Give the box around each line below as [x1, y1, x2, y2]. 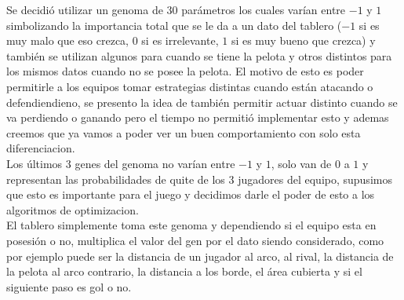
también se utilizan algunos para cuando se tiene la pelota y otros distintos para [6, 47, 392, 64]
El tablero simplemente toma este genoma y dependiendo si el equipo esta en [6, 217, 377, 233]
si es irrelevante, [141, 32, 219, 49]
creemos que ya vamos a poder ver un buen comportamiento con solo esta [6, 124, 361, 141]
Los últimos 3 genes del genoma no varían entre [6, 155, 235, 171]
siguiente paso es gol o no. [6, 278, 132, 295]
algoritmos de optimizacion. [6, 201, 139, 218]
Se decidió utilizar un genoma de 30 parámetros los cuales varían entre [6, 2, 346, 17]
